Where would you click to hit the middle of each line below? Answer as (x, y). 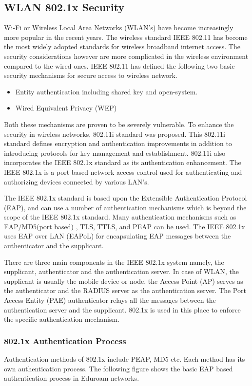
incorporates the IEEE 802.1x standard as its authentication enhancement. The (123, 162)
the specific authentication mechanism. (62, 319)
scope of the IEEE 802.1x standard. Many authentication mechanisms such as (120, 217)
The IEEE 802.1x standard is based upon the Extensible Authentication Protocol (126, 198)
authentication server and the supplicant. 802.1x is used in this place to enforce (122, 309)
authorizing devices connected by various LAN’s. (77, 181)
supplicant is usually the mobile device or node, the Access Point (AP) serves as (124, 281)
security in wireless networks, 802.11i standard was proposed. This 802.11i (115, 134)
